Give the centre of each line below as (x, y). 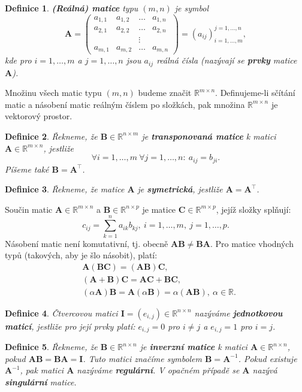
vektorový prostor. (39, 116)
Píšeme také (27, 169)
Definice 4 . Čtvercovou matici (61, 313)
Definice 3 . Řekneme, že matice (65, 189)
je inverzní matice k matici (194, 347)
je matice (159, 209)
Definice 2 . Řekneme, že (51, 136)
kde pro (18, 60)
